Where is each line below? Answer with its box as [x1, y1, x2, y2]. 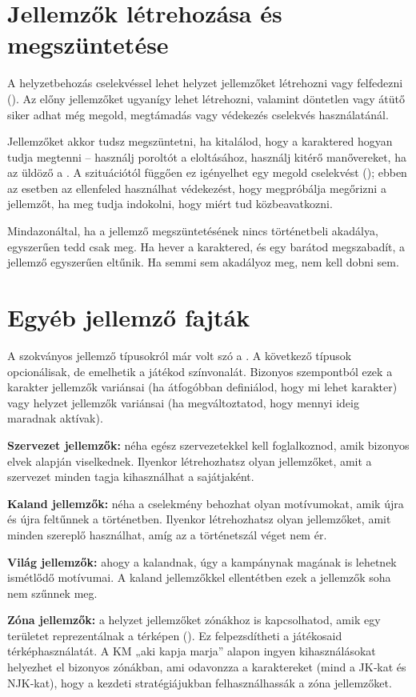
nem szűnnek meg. [7, 584, 98, 601]
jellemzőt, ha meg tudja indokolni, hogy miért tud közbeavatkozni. [7, 195, 333, 212]
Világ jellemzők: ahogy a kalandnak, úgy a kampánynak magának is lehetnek [7, 553, 397, 570]
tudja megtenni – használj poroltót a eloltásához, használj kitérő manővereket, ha [7, 148, 406, 165]
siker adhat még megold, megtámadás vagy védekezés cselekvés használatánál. [7, 106, 389, 122]
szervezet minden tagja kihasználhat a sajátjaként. [7, 468, 254, 485]
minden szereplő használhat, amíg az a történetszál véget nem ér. [7, 526, 327, 543]
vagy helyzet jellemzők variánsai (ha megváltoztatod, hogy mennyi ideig [7, 394, 359, 411]
